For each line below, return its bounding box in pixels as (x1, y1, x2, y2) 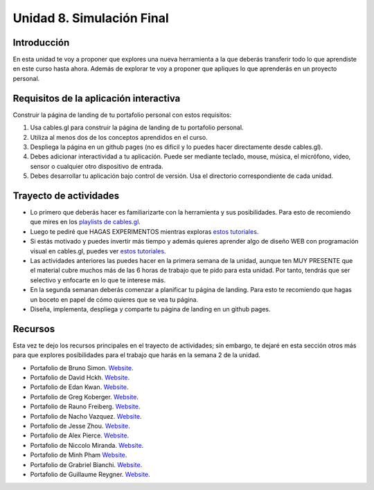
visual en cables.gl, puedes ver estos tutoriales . (30, 246, 166, 255)
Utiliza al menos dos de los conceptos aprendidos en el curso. (30, 133, 208, 141)
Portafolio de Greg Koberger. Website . (30, 392, 139, 401)
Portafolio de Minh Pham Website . (30, 451, 127, 460)
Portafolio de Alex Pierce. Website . (30, 431, 130, 439)
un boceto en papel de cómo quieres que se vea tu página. (30, 295, 199, 304)
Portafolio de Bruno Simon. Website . (30, 363, 134, 372)
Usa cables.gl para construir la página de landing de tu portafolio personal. (30, 123, 244, 131)
